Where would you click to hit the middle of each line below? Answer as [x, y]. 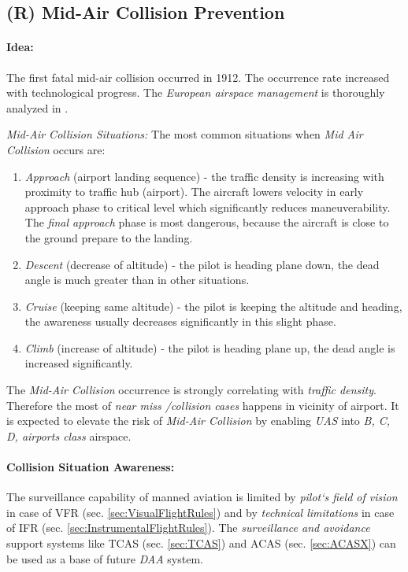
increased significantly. [79, 363]
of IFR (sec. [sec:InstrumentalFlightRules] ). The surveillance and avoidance [188, 528]
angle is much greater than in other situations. [137, 280]
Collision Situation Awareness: [91, 467]
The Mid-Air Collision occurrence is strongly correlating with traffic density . [191, 390]
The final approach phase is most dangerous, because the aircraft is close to [207, 222]
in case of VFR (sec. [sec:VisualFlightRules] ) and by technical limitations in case [200, 512]
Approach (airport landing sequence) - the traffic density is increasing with [204, 176]
